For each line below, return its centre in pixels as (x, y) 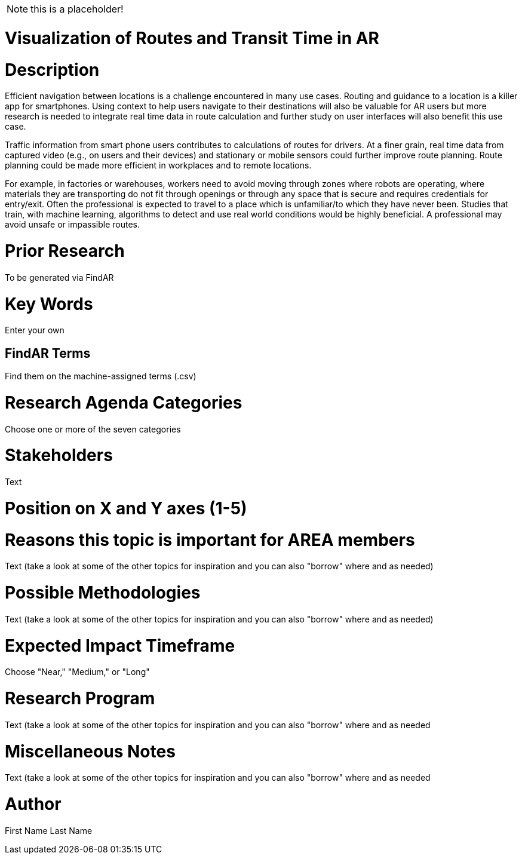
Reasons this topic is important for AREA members (210, 540)
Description (52, 70)
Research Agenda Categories (124, 402)
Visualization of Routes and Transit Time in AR (192, 38)
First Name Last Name (49, 830)
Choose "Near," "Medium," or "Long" (77, 672)
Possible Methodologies (103, 593)
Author (33, 804)
